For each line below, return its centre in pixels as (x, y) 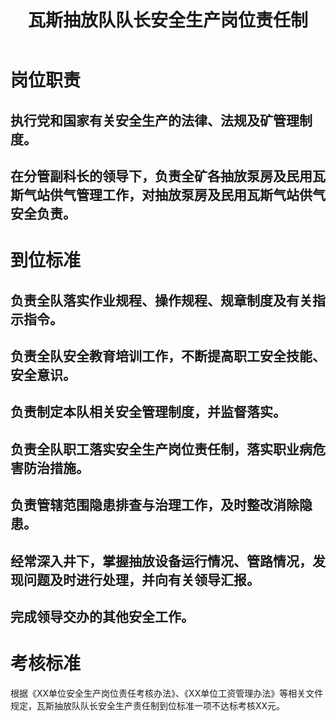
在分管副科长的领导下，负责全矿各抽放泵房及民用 (161, 176)
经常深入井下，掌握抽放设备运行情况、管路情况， (161, 561)
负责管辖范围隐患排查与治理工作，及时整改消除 (155, 505)
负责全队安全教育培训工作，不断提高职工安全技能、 (168, 356)
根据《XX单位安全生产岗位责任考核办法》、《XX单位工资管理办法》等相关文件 (167, 693)
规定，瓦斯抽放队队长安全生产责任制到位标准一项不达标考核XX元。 (148, 705)
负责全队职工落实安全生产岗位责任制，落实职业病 (161, 449)
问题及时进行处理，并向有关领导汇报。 (141, 579)
